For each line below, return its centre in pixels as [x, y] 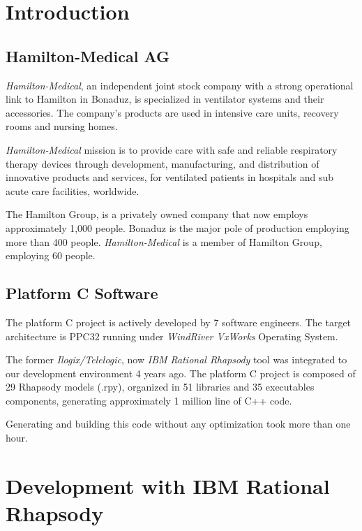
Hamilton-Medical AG [88, 56]
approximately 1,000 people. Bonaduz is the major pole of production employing [178, 227]
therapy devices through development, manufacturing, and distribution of [163, 163]
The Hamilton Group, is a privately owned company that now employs [157, 214]
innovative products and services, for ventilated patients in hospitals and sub [170, 177]
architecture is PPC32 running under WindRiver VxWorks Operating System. [172, 336]
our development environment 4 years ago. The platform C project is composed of [181, 373]
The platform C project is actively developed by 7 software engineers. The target [179, 322]
